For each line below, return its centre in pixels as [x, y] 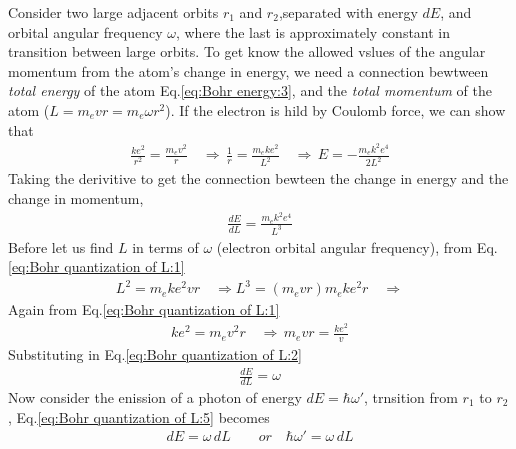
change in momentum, [76, 197]
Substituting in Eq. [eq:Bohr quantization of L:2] [155, 353]
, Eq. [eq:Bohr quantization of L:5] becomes [139, 416]
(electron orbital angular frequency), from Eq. [357, 246]
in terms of [165, 246]
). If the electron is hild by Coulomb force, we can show [335, 109]
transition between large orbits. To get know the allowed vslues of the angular [247, 51]
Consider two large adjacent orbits [113, 12]
